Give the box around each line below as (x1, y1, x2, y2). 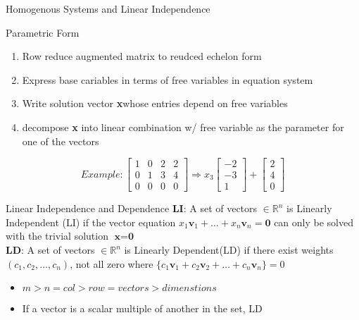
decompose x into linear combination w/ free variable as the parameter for (22, 119, 344, 134)
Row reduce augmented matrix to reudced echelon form (22, 49, 262, 63)
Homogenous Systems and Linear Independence (6, 1, 210, 16)
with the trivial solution (6, 228, 108, 243)
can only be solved (274, 214, 353, 229)
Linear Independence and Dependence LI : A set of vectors (6, 201, 258, 216)
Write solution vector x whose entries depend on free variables (22, 96, 288, 111)
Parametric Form (6, 25, 80, 39)
